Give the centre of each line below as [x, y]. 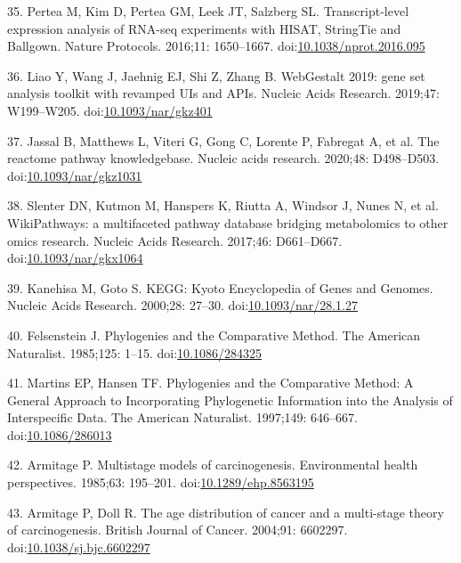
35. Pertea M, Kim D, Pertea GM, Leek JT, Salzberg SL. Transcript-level [208, 11]
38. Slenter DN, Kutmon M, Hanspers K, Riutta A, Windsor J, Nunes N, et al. [223, 205]
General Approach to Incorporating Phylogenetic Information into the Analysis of [230, 400]
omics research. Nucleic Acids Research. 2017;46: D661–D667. [175, 240]
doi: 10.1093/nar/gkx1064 [75, 258]
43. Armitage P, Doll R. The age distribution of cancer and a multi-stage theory [226, 512]
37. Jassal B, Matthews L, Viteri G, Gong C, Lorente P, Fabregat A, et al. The [223, 140]
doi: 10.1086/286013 [60, 434]
